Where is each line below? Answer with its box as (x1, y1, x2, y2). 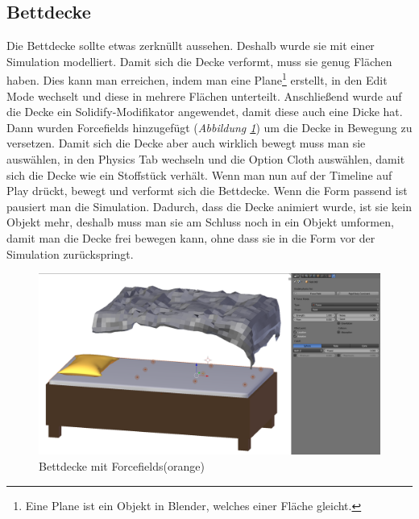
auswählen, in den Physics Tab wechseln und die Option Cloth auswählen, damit (6, 151, 405, 168)
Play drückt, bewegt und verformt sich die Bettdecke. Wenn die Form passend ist (6, 182, 408, 199)
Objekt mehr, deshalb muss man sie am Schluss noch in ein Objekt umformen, (6, 214, 394, 230)
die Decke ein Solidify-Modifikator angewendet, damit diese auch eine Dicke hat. (6, 103, 403, 120)
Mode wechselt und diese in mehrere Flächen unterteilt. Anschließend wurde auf (6, 87, 402, 104)
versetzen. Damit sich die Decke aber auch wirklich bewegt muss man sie (6, 135, 366, 152)
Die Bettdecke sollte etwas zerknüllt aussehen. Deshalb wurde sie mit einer (6, 37, 375, 54)
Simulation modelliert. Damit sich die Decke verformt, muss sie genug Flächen (6, 52, 392, 69)
